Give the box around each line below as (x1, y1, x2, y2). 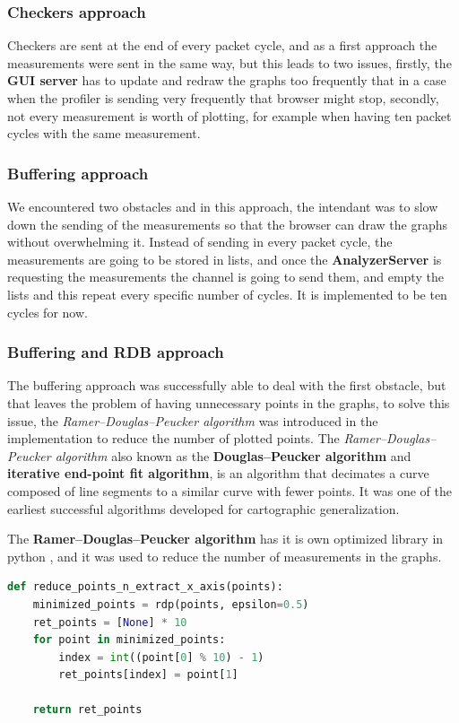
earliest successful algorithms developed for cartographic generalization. (7, 499, 400, 518)
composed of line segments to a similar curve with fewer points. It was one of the (7, 481, 452, 500)
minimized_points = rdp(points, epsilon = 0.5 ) (32, 597, 309, 611)
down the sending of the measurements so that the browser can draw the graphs (7, 214, 448, 233)
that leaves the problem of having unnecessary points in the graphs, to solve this (7, 393, 450, 412)
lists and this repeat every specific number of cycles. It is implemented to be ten (7, 284, 447, 303)
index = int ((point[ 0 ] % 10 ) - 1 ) (58, 650, 264, 664)
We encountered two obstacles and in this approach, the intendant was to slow (7, 197, 438, 215)
